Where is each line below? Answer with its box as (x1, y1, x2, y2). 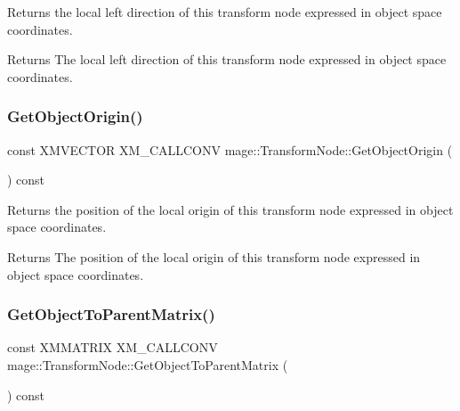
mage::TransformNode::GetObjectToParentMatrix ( (7, 355, 288, 374)
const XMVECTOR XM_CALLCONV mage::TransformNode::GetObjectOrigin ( (7, 140, 453, 159)
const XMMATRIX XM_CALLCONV (7, 338, 218, 357)
